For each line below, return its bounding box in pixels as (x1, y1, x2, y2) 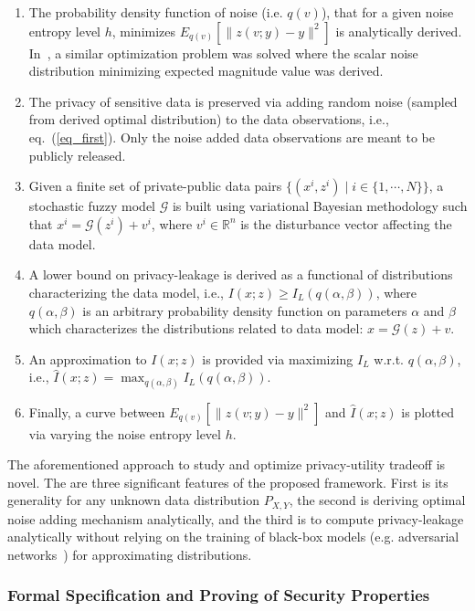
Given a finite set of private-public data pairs (28, 176, 282, 195)
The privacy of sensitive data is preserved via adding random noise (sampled (28, 91, 458, 111)
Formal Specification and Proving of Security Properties (7, 584, 430, 606)
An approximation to (28, 349, 147, 368)
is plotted (401, 402, 455, 421)
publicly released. (28, 145, 126, 164)
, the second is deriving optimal (289, 490, 466, 510)
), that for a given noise (321, 3, 454, 21)
